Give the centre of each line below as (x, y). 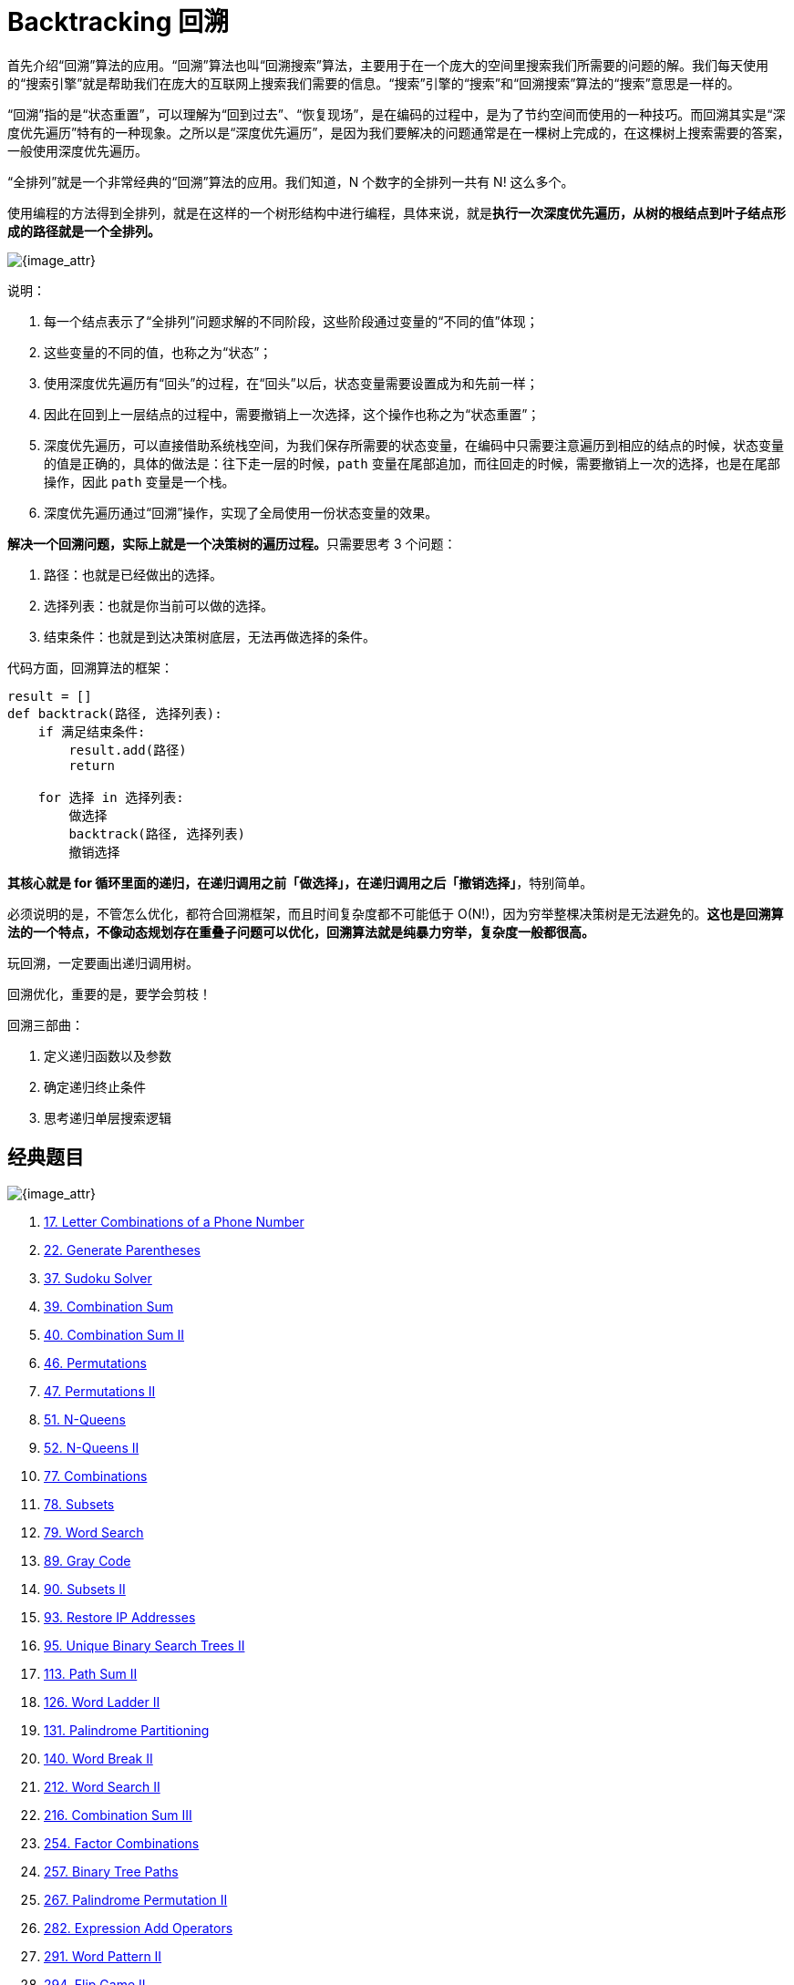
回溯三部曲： (46, 1024)
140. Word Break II (98, 1758)
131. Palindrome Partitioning (127, 1730)
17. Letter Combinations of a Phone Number (174, 1221)
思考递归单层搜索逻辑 (108, 1117)
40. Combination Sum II (114, 1334)
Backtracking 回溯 (119, 22)
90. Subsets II (85, 1589)
